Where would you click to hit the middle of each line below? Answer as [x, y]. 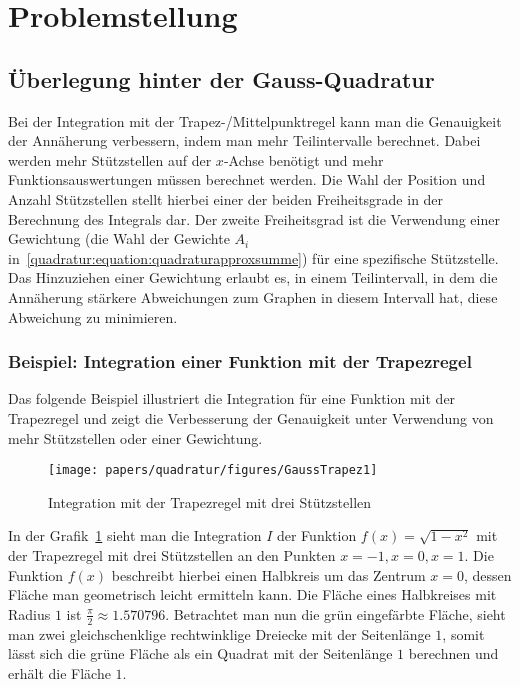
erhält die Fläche [59, 672]
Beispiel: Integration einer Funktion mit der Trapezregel [240, 361]
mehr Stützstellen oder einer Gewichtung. [135, 437]
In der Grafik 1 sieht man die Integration [135, 535]
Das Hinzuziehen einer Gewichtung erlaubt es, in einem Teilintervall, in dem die [253, 277]
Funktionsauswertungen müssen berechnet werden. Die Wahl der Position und [247, 179]
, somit [463, 633]
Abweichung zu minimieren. [93, 316]
